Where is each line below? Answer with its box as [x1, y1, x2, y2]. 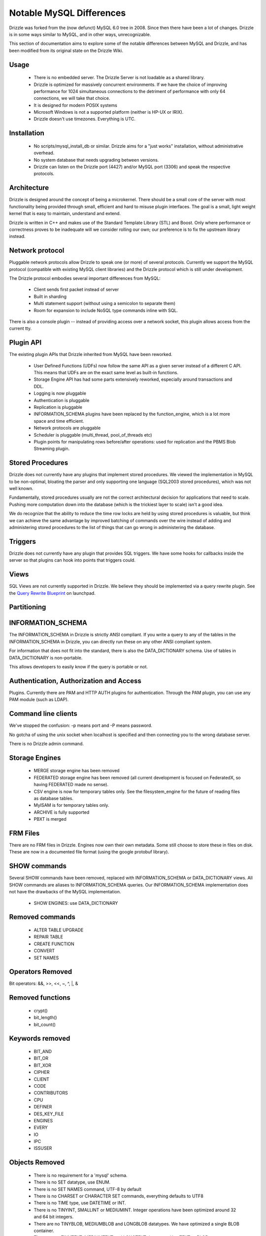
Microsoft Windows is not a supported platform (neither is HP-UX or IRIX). [33, 109, 184, 115]
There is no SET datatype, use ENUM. [33, 1179, 111, 1185]
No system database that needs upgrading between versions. [33, 157, 159, 163]
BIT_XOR [33, 1062, 52, 1068]
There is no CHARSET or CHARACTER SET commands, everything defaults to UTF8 [33, 1193, 204, 1199]
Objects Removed [9, 1158, 65, 1167]
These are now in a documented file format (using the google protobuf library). [9, 849, 169, 855]
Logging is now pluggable [33, 391, 86, 397]
